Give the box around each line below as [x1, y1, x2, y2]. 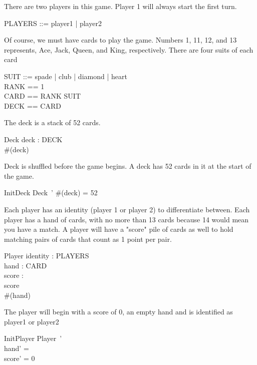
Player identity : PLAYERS [4, 250, 89, 261]
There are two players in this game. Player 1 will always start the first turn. [4, 1, 237, 11]
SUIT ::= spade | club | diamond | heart [4, 71, 127, 81]
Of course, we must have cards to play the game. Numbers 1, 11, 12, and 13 [4, 35, 237, 45]
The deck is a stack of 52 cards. [4, 117, 101, 128]
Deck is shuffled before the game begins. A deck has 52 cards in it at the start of [4, 161, 251, 171]
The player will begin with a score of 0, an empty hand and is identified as [4, 306, 233, 317]
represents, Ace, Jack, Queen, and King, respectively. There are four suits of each [4, 44, 253, 55]
